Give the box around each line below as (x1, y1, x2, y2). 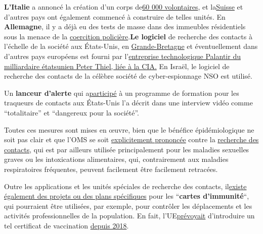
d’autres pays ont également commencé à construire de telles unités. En (4, 11, 226, 22)
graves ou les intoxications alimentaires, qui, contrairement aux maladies (4, 154, 229, 164)
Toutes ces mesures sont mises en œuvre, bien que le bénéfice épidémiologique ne (4, 124, 254, 135)
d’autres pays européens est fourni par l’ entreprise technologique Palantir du (4, 50, 241, 61)
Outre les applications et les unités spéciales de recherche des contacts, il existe (4, 181, 247, 191)
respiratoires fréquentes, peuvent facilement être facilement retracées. (4, 163, 218, 174)
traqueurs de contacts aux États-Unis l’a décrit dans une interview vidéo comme (4, 97, 253, 108)
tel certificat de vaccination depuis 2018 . (4, 220, 129, 230)
